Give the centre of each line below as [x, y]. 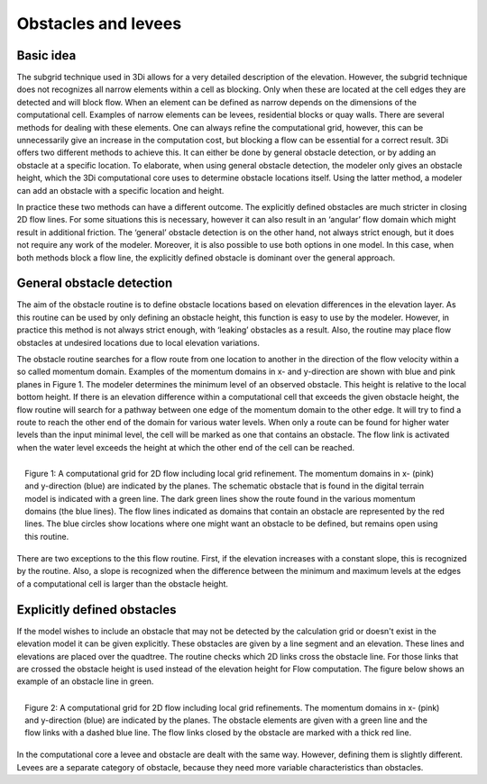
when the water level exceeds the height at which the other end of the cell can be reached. [186, 447]
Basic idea [46, 55]
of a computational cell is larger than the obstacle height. [123, 583]
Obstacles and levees [99, 23]
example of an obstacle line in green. [85, 681]
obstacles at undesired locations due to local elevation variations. [138, 342]
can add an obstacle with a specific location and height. [120, 190]
